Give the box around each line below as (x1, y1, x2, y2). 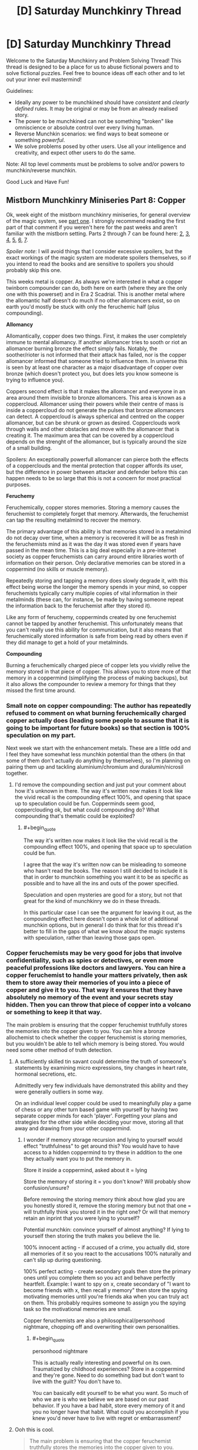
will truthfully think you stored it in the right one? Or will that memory (23, 1208, 190, 1216)
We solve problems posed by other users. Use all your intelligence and (14, 143, 187, 150)
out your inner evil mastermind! (6, 76, 82, 83)
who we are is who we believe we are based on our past (32, 1396, 169, 1403)
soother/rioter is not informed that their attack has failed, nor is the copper (6, 351, 187, 358)
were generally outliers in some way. (14, 1088, 104, 1095)
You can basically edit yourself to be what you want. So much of (32, 1389, 189, 1396)
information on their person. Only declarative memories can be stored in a (6, 559, 186, 566)
